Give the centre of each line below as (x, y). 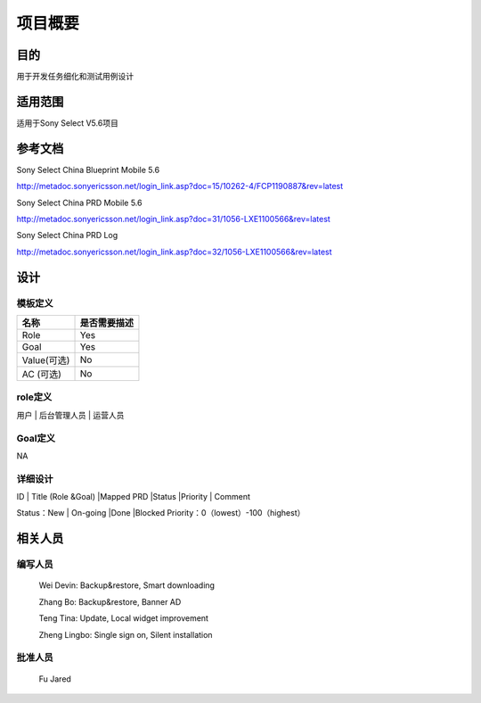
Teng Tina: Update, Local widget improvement (124, 618)
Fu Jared (55, 679)
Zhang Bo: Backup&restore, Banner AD (110, 601)
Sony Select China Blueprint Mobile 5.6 (88, 170)
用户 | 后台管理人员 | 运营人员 (70, 415)
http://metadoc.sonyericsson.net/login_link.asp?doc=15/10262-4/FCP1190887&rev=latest (180, 186)
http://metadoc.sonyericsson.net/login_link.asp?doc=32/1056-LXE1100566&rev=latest (175, 252)
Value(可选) (46, 360)
